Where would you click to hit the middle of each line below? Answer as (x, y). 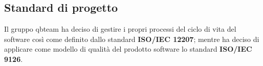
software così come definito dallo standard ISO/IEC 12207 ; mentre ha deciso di (132, 39)
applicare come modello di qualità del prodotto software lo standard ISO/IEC (128, 49)
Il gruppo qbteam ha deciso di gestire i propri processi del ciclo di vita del (120, 29)
